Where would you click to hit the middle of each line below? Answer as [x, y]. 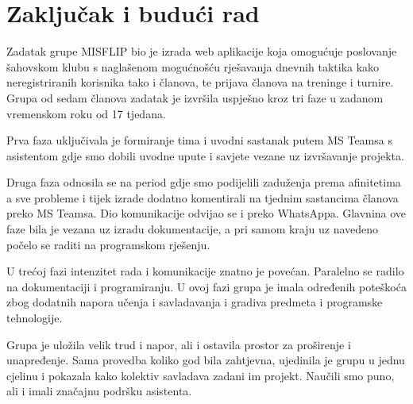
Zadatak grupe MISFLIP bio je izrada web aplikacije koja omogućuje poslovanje [202, 51]
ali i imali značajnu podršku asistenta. [99, 391]
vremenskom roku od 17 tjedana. [86, 113]
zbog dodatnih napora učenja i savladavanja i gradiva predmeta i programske [195, 302]
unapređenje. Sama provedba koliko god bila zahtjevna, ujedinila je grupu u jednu [206, 360]
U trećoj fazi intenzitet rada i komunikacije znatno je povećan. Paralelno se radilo [205, 271]
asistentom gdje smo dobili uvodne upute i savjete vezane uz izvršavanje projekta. [205, 155]
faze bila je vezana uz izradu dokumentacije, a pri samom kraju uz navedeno [193, 229]
